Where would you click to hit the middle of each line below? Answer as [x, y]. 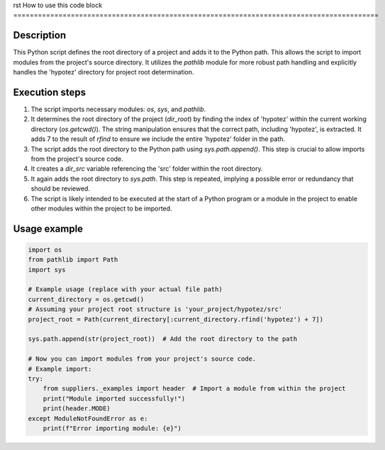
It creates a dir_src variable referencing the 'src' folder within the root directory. [147, 169]
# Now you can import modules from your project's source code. [142, 359]
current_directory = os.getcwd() [86, 299]
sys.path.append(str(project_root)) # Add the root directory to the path [163, 339]
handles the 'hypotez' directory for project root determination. [104, 72]
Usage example [48, 229]
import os [45, 249]
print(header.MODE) [77, 409]
